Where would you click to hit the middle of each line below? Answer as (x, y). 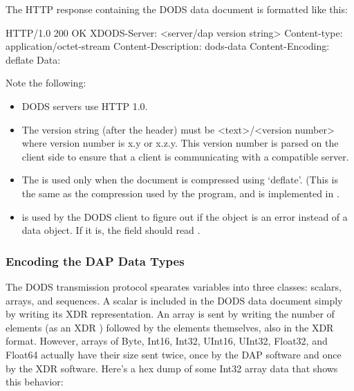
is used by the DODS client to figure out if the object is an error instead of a (185, 216)
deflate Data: (33, 59)
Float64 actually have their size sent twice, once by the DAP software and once (174, 354)
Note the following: (46, 83)
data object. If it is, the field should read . (111, 230)
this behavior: (35, 382)
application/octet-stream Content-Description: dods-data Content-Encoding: (168, 46)
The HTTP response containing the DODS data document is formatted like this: (177, 9)
